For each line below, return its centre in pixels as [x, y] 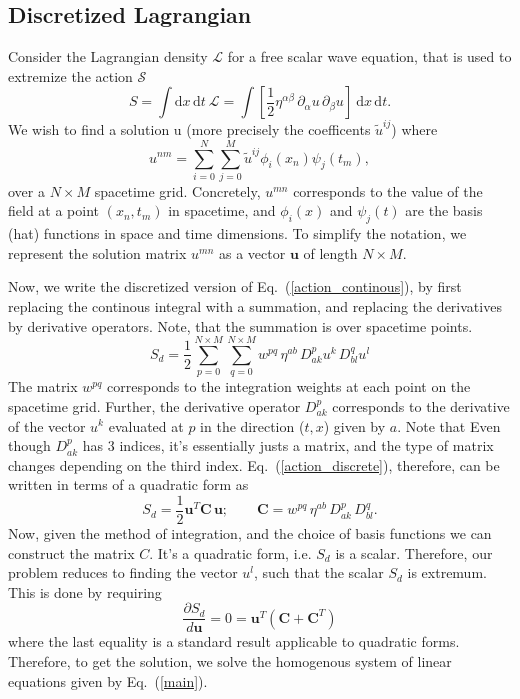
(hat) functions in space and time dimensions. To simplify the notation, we [237, 233]
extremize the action [70, 75]
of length [330, 252]
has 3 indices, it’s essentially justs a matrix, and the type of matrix [288, 445]
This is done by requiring [85, 591]
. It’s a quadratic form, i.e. [230, 552]
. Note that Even [449, 425]
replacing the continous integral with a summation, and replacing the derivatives [255, 306]
